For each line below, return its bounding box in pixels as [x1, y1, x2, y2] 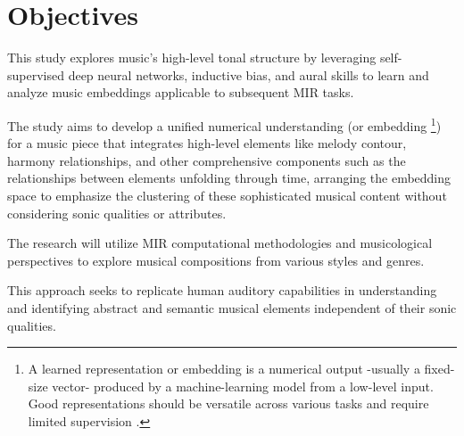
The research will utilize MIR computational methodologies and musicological [7, 234, 433, 252]
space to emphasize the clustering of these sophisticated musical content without [7, 185, 447, 204]
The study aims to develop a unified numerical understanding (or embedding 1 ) [7, 113, 442, 135]
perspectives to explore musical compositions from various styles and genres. [7, 251, 425, 269]
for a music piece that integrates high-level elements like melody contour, [7, 134, 407, 152]
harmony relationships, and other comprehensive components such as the [7, 151, 406, 169]
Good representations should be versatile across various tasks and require [28, 394, 429, 413]
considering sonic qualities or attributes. [7, 203, 227, 222]
